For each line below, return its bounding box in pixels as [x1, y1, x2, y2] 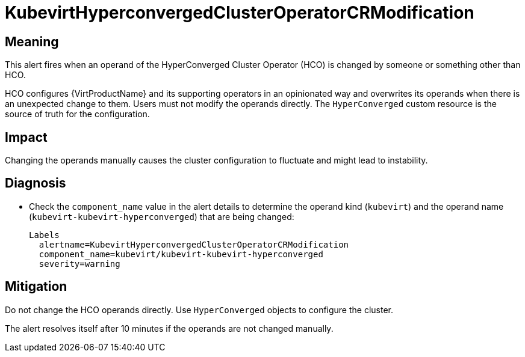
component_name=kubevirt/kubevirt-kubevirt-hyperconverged [39, 249, 323, 259]
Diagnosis [5, 175, 66, 191]
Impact [5, 129, 48, 145]
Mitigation [5, 279, 67, 294]
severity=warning [39, 258, 120, 269]
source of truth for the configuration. [5, 109, 150, 120]
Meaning [5, 34, 59, 49]
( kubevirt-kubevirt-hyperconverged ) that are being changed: [29, 211, 294, 222]
